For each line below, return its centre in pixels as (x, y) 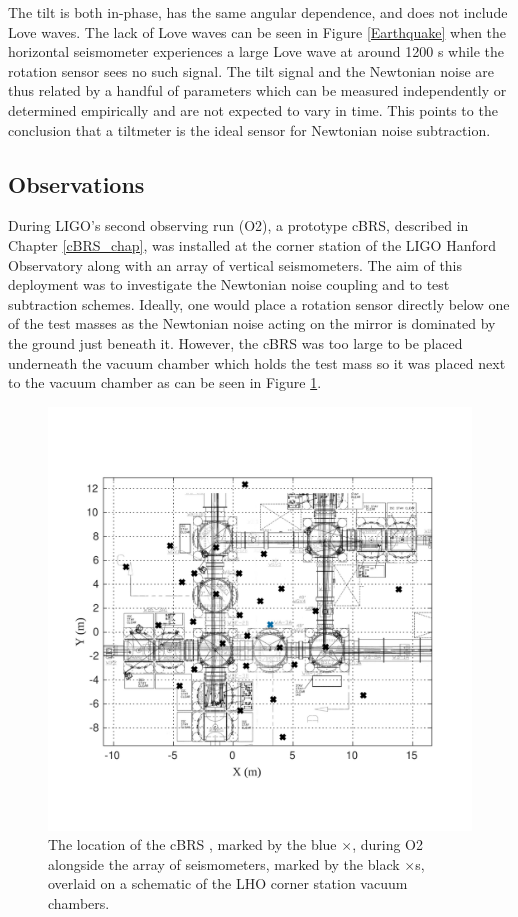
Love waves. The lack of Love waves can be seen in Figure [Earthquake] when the (257, 31)
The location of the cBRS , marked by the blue (192, 844)
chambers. (79, 903)
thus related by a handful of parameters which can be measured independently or (257, 90)
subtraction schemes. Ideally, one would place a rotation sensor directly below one (259, 303)
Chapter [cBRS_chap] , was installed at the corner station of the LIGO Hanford (252, 244)
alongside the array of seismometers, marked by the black (224, 863)
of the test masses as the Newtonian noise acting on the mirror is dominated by (252, 323)
